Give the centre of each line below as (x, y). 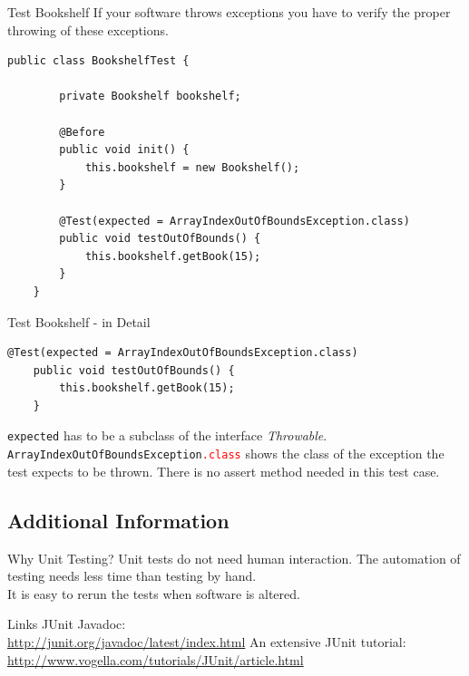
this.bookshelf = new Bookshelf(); (192, 167)
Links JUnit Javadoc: (67, 624)
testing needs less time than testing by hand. (132, 576)
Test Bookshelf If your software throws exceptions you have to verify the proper (229, 12)
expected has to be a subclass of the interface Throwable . (167, 435)
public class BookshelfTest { (98, 61)
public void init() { (124, 150)
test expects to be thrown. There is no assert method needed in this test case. (224, 471)
